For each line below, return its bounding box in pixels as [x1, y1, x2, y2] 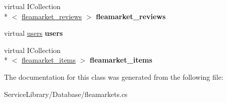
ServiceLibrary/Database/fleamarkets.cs [4, 88, 128, 99]
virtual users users [4, 28, 63, 38]
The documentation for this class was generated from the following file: [4, 71, 223, 82]
